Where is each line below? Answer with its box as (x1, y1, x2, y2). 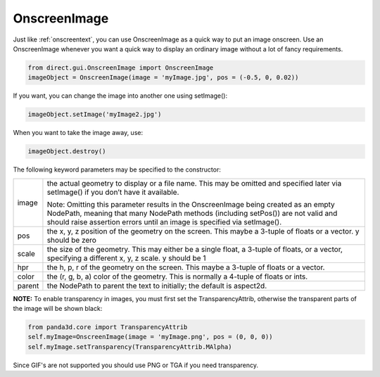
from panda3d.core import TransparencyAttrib (27, 324, 188, 331)
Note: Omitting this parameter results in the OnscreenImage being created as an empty (46, 199, 335, 209)
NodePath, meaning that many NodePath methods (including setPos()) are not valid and (46, 208, 338, 218)
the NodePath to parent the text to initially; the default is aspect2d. (46, 281, 267, 290)
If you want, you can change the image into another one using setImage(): (13, 91, 228, 100)
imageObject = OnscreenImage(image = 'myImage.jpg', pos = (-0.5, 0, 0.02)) (27, 74, 299, 82)
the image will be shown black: (13, 305, 103, 313)
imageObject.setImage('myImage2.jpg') (27, 110, 162, 119)
